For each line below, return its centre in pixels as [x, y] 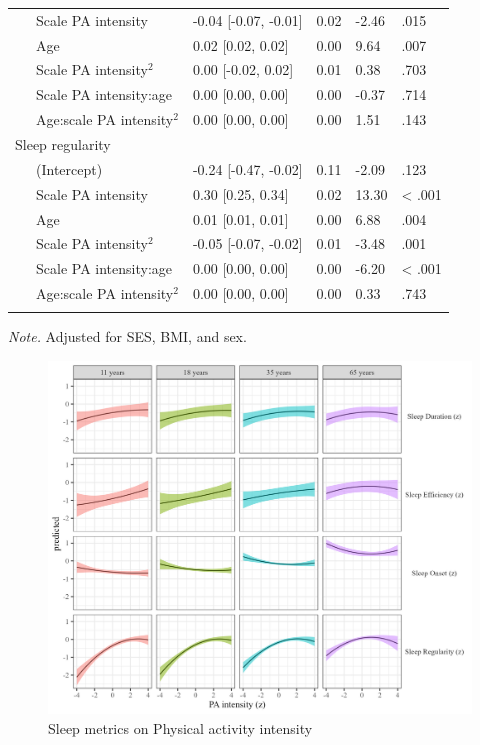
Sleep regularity [63, 143]
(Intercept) [69, 168]
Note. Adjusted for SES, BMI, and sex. [127, 336]
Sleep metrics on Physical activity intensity [180, 727]
